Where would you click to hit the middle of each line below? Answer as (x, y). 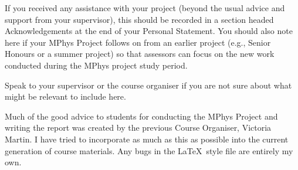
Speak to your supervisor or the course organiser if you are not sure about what (148, 85)
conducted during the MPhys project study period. (96, 65)
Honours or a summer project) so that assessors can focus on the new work (140, 54)
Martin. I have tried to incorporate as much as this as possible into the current (147, 139)
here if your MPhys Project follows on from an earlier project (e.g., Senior (138, 42)
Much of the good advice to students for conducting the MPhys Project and (141, 116)
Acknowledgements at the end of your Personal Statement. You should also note (149, 31)
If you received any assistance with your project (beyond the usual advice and (145, 8)
